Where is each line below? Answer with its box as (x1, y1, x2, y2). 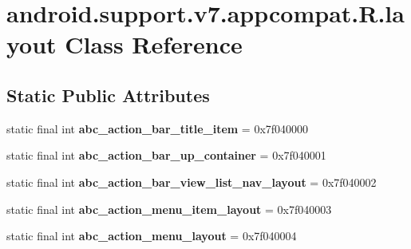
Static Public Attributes (6, 82, 210, 107)
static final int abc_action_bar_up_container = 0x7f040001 (6, 147, 326, 164)
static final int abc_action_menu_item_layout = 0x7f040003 (6, 200, 332, 217)
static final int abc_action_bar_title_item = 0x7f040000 (6, 120, 309, 136)
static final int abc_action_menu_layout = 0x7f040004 (6, 227, 297, 244)
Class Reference (65, 28, 243, 61)
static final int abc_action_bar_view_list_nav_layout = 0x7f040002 (6, 173, 377, 190)
